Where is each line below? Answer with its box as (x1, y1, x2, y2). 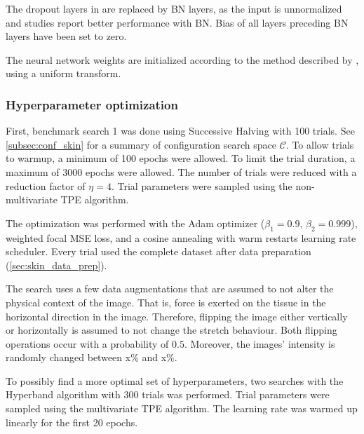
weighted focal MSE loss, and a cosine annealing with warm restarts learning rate (6, 230, 356, 245)
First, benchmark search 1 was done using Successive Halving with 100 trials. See (6, 123, 355, 138)
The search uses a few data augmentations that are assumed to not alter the (6, 281, 334, 296)
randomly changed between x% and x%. (6, 350, 177, 365)
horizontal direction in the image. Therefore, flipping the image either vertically (6, 308, 348, 323)
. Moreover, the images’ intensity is (184, 336, 335, 351)
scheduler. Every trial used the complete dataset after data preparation (6, 244, 311, 259)
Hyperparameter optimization (6, 95, 178, 113)
